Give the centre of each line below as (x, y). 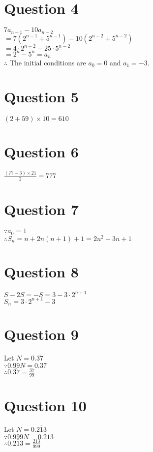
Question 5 (41, 96)
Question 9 (41, 334)
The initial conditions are (48, 63)
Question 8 (41, 271)
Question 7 (41, 209)
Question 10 (45, 406)
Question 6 (41, 151)
